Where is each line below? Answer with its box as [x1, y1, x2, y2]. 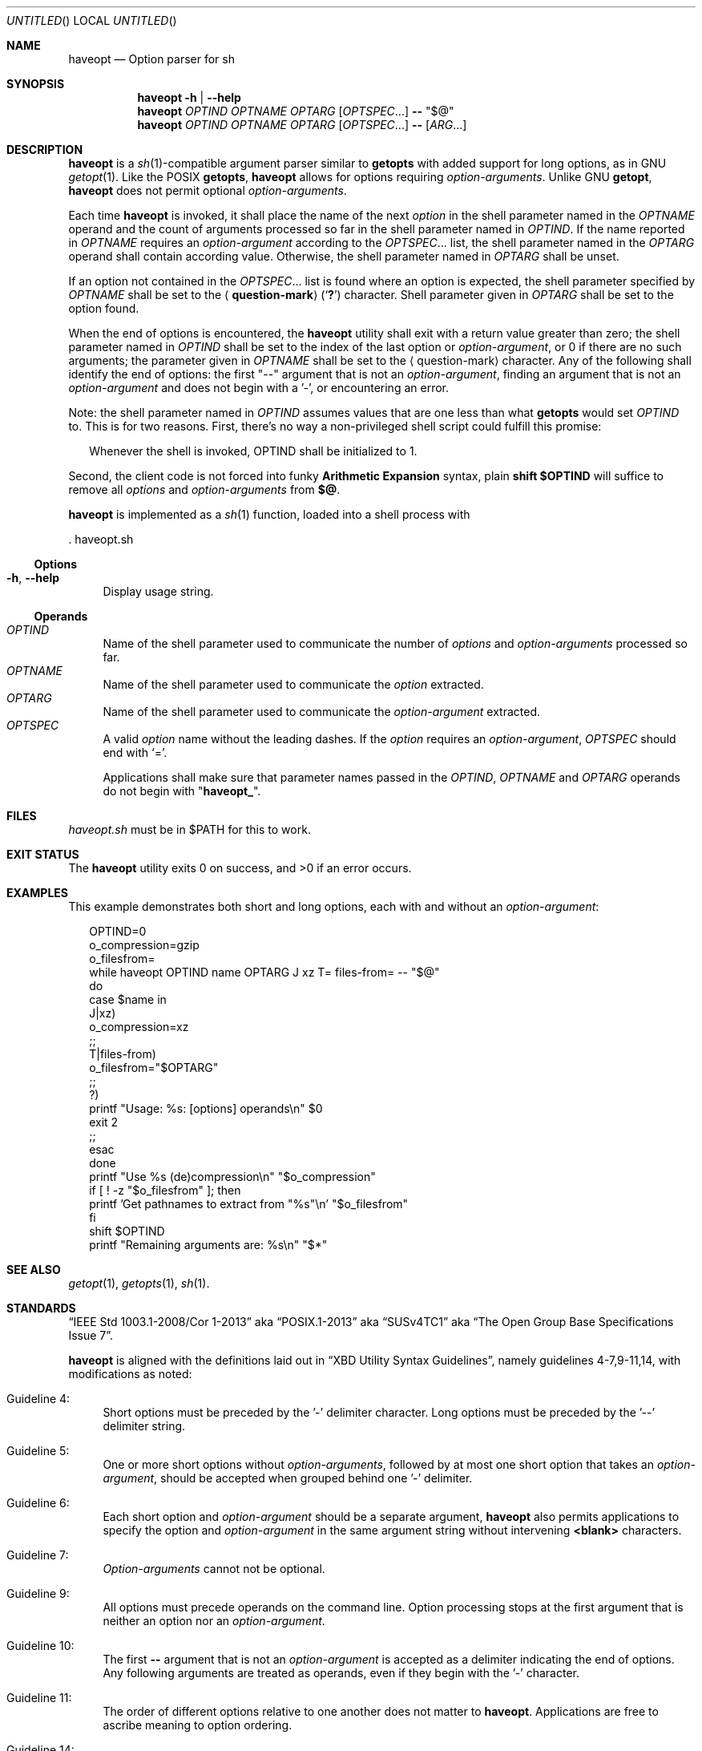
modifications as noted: [68, 1367, 192, 1381]
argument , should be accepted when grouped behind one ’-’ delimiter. [103, 1471, 473, 1485]
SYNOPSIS [6, 77, 65, 91]
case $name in [89, 993, 167, 1006]
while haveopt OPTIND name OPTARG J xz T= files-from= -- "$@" [89, 965, 440, 979]
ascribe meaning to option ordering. [103, 1718, 292, 1732]
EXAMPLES [6, 886, 68, 900]
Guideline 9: [6, 1587, 70, 1600]
